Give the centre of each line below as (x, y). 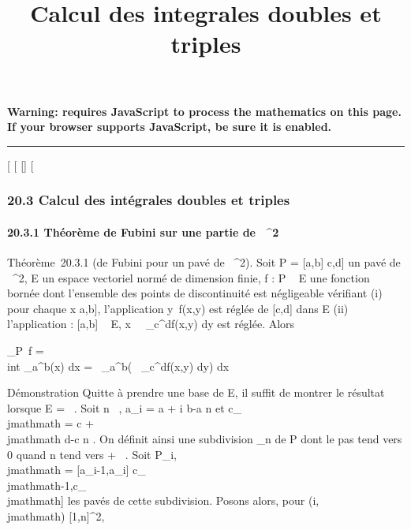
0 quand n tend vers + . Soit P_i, (92, 454)
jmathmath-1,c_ (47, 485)
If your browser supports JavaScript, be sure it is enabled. (170, 127)
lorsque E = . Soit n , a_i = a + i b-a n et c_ (125, 407)
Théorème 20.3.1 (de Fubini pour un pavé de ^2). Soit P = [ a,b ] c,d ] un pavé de (204, 261)
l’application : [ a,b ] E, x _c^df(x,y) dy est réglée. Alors (151, 324)
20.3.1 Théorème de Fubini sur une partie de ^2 (143, 231)
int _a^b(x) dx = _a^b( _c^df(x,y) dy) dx (118, 366)
